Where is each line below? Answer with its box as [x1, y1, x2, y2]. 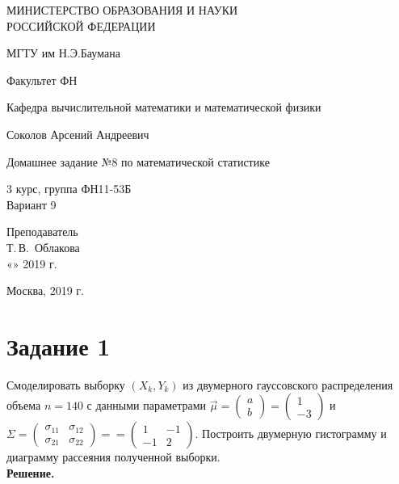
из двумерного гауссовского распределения [183, 376, 393, 393]
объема [6, 397, 41, 414]
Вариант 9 [6, 196, 57, 213]
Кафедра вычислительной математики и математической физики [6, 99, 321, 116]
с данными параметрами [86, 397, 207, 414]
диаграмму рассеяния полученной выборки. [6, 448, 220, 465]
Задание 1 [6, 329, 111, 362]
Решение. [6, 465, 55, 482]
